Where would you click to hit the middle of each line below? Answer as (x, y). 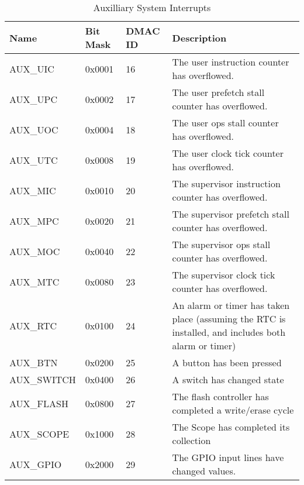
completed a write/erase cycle (233, 410)
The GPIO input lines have (228, 457)
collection (191, 440)
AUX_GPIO (36, 464)
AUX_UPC (34, 99)
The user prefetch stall (218, 92)
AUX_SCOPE (39, 434)
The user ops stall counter (225, 123)
